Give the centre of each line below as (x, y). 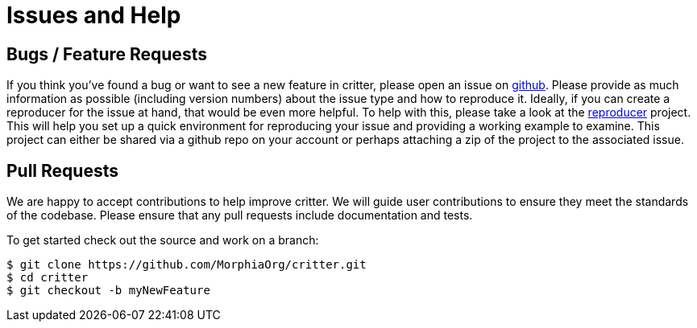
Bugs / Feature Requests (107, 54)
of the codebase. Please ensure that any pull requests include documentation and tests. (240, 215)
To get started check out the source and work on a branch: (163, 240)
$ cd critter (48, 278)
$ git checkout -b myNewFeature (108, 291)
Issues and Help (94, 15)
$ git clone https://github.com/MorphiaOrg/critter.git (187, 265)
